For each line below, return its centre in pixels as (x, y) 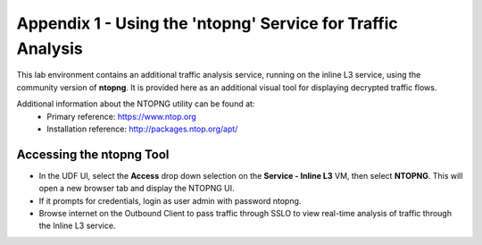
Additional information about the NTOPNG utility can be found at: (136, 104)
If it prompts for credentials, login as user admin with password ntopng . (170, 200)
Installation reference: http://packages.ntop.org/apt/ (142, 129)
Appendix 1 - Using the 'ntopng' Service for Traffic (207, 23)
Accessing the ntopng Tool (93, 154)
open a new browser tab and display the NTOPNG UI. (137, 189)
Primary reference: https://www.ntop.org (121, 116)
